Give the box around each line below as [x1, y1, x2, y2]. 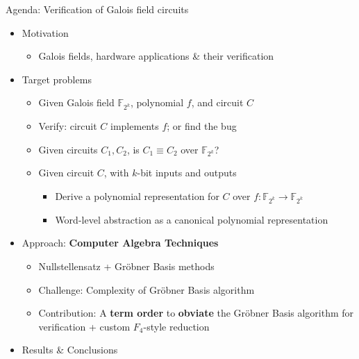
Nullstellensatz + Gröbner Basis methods [38, 259, 215, 273]
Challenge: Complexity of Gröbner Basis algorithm [38, 282, 255, 297]
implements [110, 119, 159, 133]
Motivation [22, 25, 69, 40]
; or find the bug [167, 119, 237, 133]
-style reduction [143, 319, 210, 333]
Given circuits [38, 142, 98, 156]
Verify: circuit [38, 119, 97, 133]
